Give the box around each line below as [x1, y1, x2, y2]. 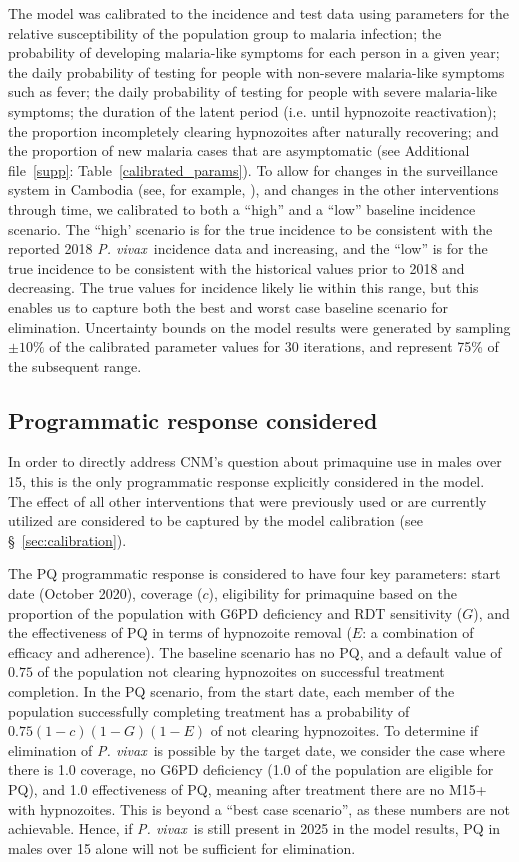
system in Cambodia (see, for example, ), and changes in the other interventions [8, 179, 499, 200]
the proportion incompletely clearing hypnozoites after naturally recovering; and [8, 120, 499, 141]
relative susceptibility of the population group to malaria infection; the [8, 22, 442, 43]
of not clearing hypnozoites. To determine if [210, 720, 479, 741]
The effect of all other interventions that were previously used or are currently [8, 490, 487, 511]
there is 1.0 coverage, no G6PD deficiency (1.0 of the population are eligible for [8, 759, 494, 780]
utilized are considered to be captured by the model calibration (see [8, 510, 423, 531]
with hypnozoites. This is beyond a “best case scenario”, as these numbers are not [8, 798, 511, 819]
